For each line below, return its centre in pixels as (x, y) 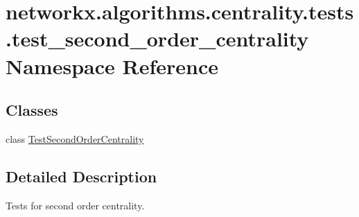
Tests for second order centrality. (75, 205)
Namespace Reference (112, 66)
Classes (32, 110)
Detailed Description (81, 176)
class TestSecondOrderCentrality (75, 138)
